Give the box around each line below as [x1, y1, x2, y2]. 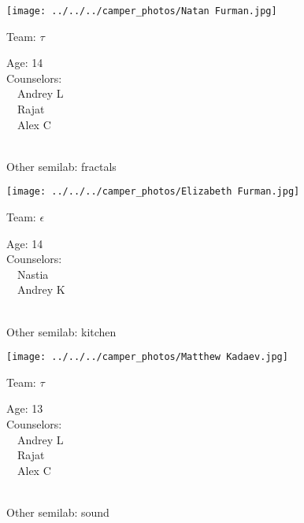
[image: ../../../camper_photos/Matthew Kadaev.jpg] [6, 351, 288, 363]
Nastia [17, 265, 49, 282]
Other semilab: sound [6, 504, 109, 521]
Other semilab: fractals [6, 158, 117, 174]
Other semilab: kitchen [6, 323, 117, 339]
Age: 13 [6, 400, 43, 417]
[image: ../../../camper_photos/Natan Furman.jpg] [6, 6, 277, 17]
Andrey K [17, 281, 65, 298]
